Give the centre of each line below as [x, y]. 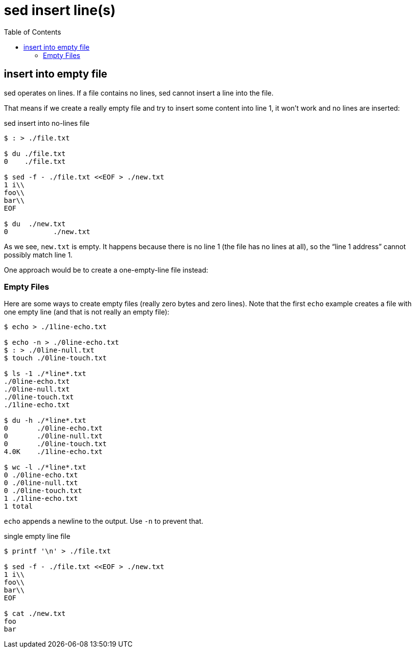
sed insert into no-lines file [47, 123]
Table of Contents [33, 32]
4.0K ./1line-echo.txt [53, 452]
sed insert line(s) [60, 10]
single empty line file [37, 536]
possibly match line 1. [38, 255]
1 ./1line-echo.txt [41, 499]
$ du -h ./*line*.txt [45, 421]
